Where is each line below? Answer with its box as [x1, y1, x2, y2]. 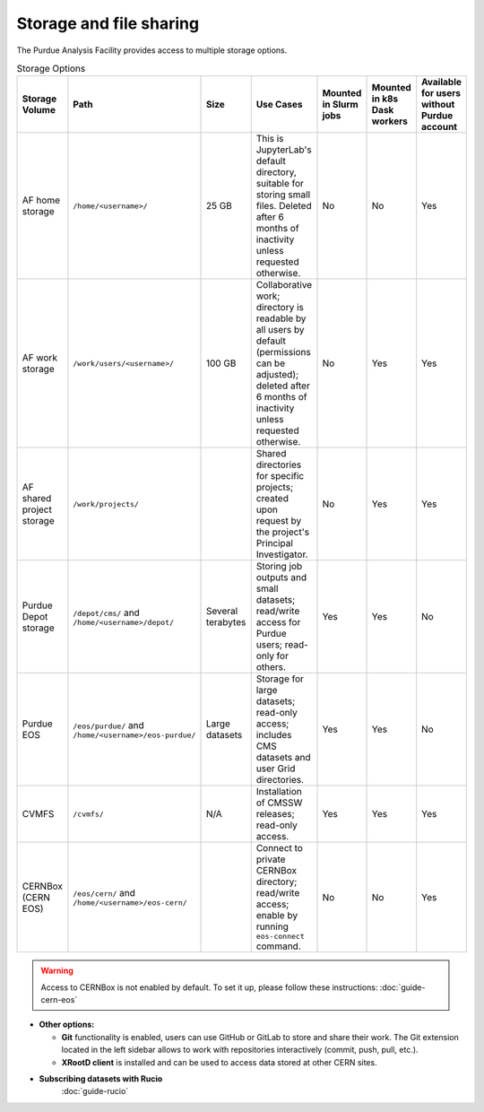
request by [255, 515, 302, 527]
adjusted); [255, 369, 299, 381]
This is [255, 133, 284, 145]
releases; [255, 808, 295, 821]
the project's [255, 526, 309, 538]
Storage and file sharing [16, 13, 200, 33]
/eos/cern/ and [73, 887, 136, 899]
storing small [255, 188, 311, 201]
